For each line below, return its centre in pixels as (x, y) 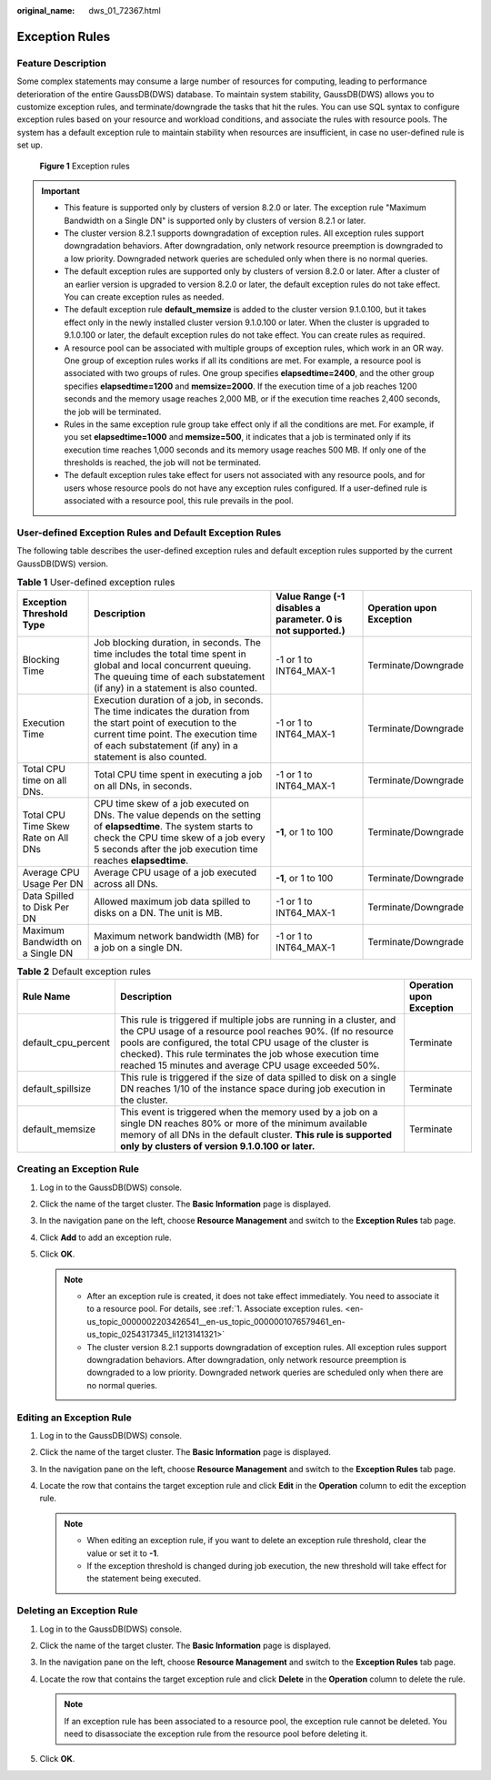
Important (61, 190)
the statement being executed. (144, 1579)
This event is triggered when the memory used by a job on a (249, 1112)
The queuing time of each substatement (180, 676)
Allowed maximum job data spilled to (172, 901)
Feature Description (62, 63)
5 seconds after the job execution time (176, 849)
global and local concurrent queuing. (173, 665)
